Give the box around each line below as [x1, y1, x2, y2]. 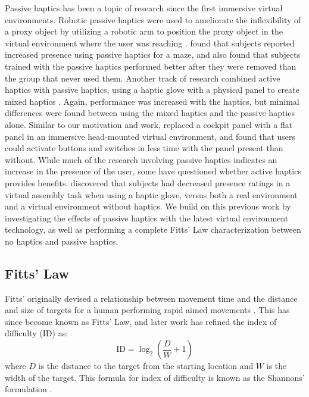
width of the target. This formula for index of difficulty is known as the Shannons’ [5, 371, 305, 383]
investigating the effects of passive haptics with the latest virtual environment [5, 211, 289, 224]
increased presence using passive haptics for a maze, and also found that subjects [5, 48, 301, 61]
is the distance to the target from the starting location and [38, 360, 254, 372]
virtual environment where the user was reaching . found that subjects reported [5, 36, 295, 49]
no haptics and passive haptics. [5, 235, 118, 247]
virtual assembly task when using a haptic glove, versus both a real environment [5, 188, 298, 201]
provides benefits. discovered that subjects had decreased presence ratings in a [5, 176, 291, 189]
